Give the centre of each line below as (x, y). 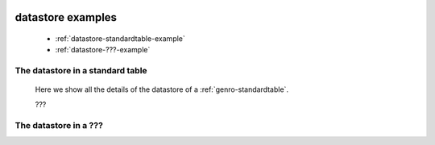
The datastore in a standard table (81, 71)
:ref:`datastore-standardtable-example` (120, 39)
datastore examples (66, 17)
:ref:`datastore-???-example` (103, 50)
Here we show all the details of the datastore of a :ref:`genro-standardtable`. (162, 89)
